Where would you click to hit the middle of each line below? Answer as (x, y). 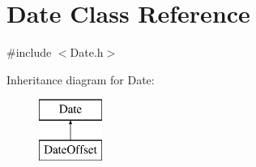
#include (29, 52)
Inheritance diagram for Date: (81, 79)
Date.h (87, 52)
